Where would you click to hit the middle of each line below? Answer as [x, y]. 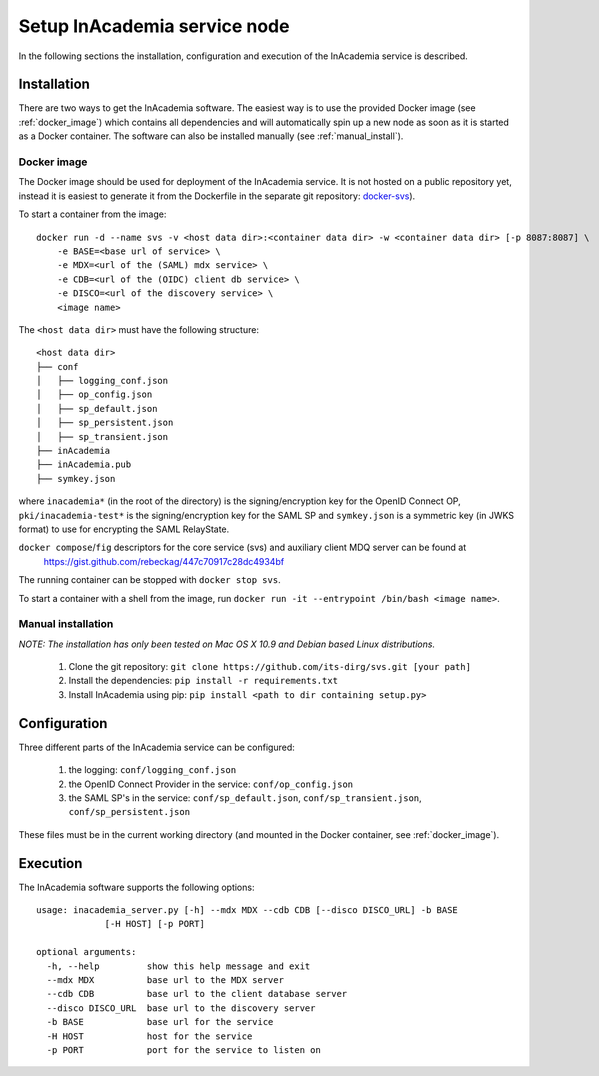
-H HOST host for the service [149, 1036]
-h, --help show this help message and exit [178, 966]
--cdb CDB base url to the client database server [197, 994]
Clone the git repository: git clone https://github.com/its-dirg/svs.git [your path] [270, 667]
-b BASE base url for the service [160, 1022]
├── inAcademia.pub [84, 464]
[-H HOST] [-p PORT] [154, 924]
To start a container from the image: [92, 214]
